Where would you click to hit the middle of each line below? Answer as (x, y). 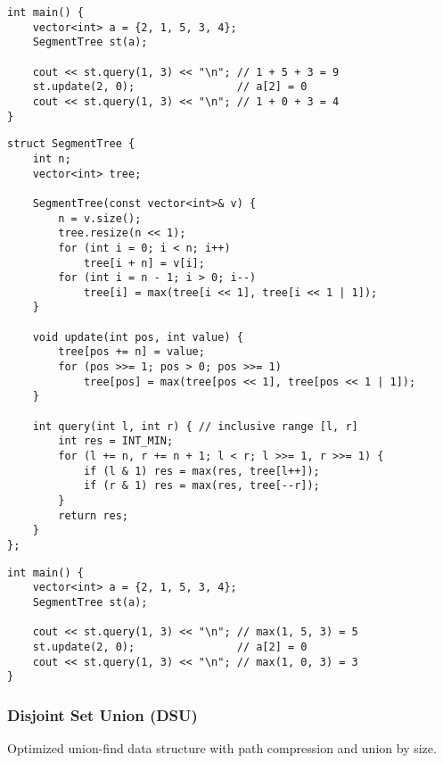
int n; (52, 158)
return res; (94, 515)
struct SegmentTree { (71, 144)
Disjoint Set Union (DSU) (103, 714)
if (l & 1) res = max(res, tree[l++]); (201, 471)
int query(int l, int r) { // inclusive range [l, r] (195, 426)
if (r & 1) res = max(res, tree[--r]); (201, 486)
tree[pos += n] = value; (131, 352)
